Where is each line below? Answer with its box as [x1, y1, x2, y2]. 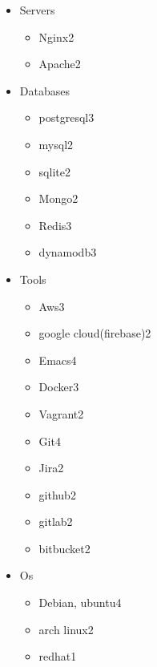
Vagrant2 [38, 405, 84, 422]
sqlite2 [38, 163, 70, 180]
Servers [19, 2, 55, 18]
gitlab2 [38, 513, 73, 530]
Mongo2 [38, 190, 78, 207]
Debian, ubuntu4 [38, 594, 122, 611]
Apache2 [38, 55, 81, 72]
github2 [38, 486, 76, 503]
